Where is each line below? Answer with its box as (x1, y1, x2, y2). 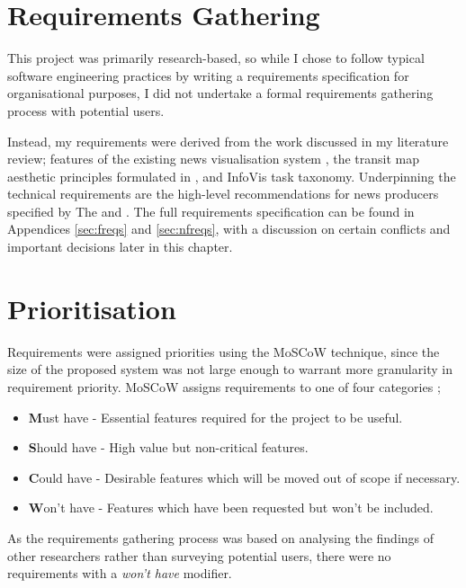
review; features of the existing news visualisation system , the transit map (7, 149, 420, 168)
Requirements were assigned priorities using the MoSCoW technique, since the (7, 342, 440, 361)
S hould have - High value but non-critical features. (28, 438, 309, 457)
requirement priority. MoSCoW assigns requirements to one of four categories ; (7, 377, 441, 396)
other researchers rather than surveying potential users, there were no (7, 546, 391, 565)
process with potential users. (7, 101, 165, 120)
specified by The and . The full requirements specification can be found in (7, 201, 415, 220)
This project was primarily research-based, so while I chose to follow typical (7, 49, 425, 67)
